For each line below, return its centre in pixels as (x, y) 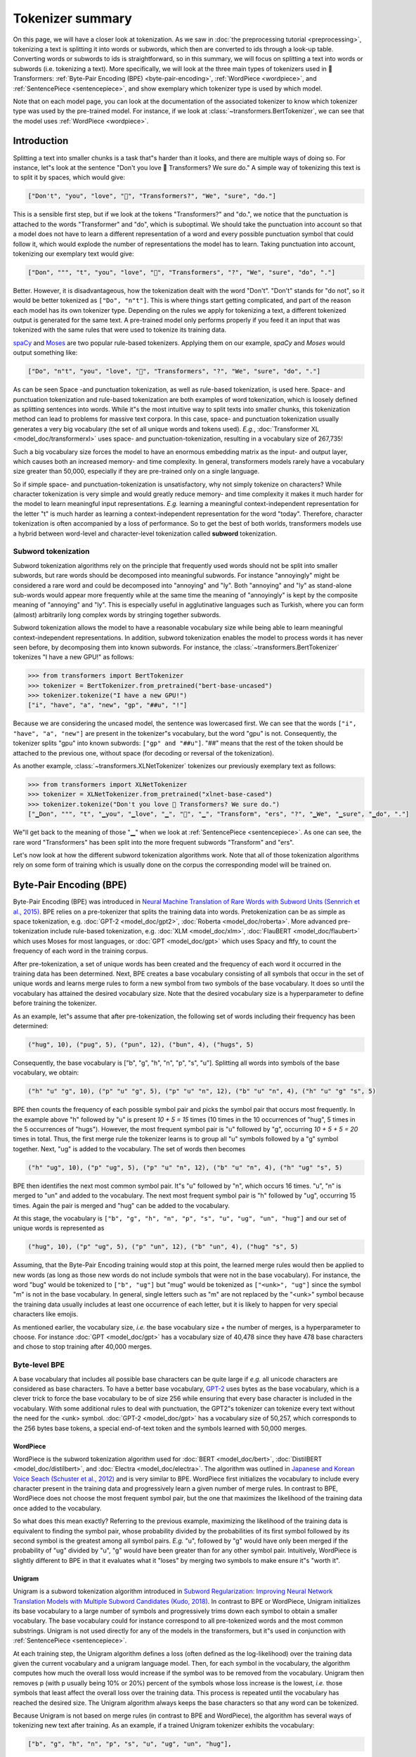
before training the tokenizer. (55, 1003)
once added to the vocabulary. (57, 1508)
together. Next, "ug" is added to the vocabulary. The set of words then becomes (129, 1148)
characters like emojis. (46, 1314)
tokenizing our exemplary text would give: (73, 254)
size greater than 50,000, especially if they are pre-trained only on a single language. (136, 472)
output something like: (45, 353)
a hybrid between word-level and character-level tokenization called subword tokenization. (145, 533)
